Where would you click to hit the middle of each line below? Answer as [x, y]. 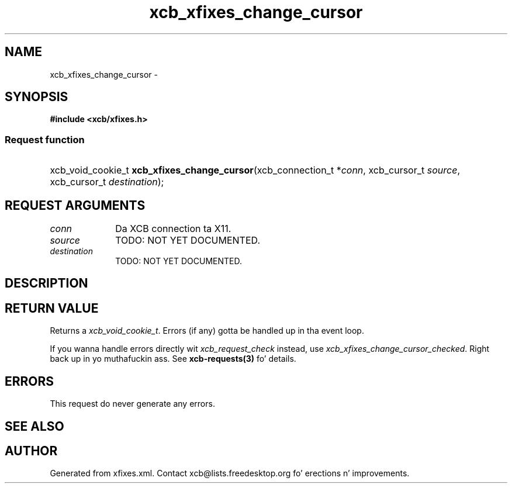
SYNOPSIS [37, 97]
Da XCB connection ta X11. [173, 229]
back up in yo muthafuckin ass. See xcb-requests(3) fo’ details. [173, 359]
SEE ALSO [34, 426]
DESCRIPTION [46, 283]
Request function [45, 139]
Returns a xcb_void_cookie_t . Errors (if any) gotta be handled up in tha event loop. [207, 331]
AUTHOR [31, 451]
